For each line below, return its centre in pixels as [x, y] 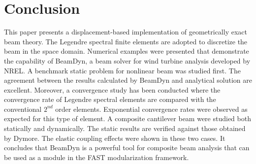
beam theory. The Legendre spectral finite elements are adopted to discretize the [126, 41]
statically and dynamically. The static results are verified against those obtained [125, 128]
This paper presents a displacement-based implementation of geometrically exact [126, 32]
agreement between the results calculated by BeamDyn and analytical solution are [128, 80]
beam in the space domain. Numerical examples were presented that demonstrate [127, 51]
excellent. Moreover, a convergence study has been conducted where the [112, 89]
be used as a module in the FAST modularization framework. [96, 157]
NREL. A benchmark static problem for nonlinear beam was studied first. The [122, 70]
